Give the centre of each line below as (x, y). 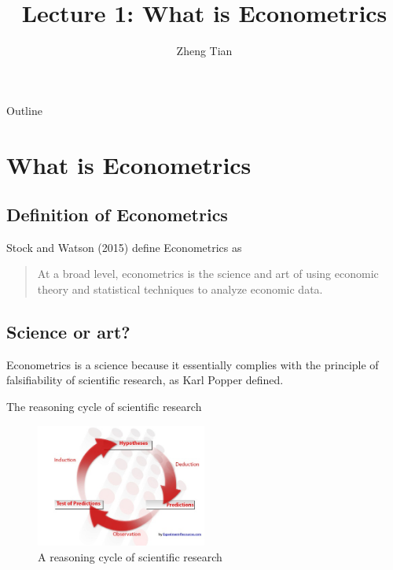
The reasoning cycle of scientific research (104, 407)
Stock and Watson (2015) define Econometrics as (124, 247)
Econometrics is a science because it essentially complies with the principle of (193, 364)
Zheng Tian (204, 51)
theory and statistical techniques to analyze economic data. (180, 289)
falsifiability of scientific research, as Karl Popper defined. (145, 380)
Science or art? (68, 332)
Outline (24, 110)
